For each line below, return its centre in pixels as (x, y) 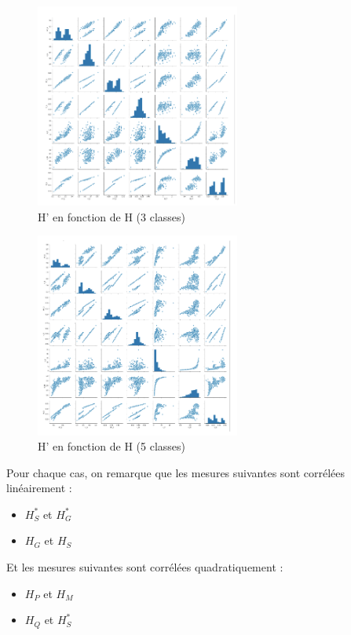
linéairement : (39, 488)
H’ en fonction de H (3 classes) (112, 216)
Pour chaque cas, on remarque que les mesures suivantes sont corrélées (176, 472)
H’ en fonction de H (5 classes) (112, 446)
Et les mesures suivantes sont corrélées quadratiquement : (145, 567)
